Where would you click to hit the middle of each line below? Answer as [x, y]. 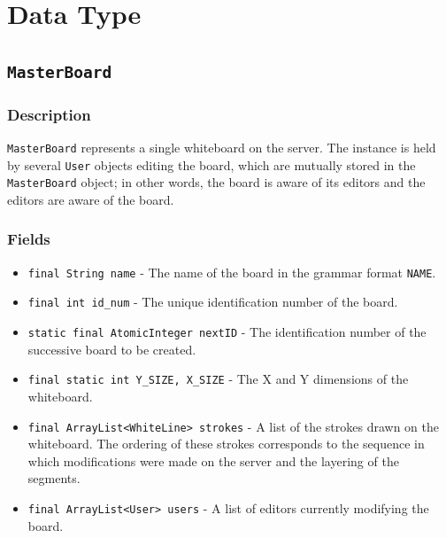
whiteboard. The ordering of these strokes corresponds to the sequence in [226, 444]
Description [49, 114]
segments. [54, 478]
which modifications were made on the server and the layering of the [213, 460]
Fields [29, 239]
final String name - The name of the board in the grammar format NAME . [232, 272]
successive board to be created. [112, 349]
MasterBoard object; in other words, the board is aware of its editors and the [216, 182]
